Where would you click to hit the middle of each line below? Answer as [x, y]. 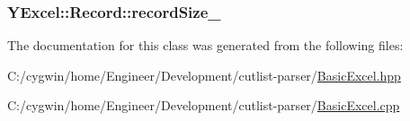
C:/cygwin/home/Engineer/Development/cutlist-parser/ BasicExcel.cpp [204, 105]
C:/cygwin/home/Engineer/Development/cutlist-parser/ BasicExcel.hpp [204, 75]
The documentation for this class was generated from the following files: [205, 45]
